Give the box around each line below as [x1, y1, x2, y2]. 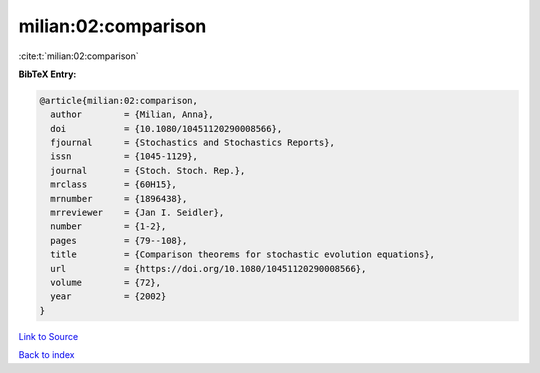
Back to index [18, 349, 75, 361]
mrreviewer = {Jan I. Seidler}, [50, 207, 225, 219]
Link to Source [18, 330, 79, 342]
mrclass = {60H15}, [50, 179, 177, 190]
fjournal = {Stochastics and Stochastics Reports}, [50, 137, 335, 149]
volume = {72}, [50, 277, 162, 288]
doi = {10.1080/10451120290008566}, [50, 123, 283, 134]
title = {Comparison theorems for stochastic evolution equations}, [50, 249, 435, 260]
